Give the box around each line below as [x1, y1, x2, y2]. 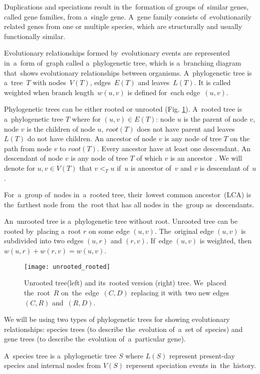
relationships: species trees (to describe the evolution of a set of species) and [4, 323, 243, 334]
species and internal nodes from [4, 360, 101, 370]
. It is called [194, 77, 231, 88]
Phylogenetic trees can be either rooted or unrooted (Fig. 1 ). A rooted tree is [4, 104, 242, 114]
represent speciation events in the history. [126, 360, 256, 370]
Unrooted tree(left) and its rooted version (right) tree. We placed [24, 277, 226, 288]
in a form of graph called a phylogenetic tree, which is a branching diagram [4, 57, 241, 68]
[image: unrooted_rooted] [24, 263, 110, 270]
